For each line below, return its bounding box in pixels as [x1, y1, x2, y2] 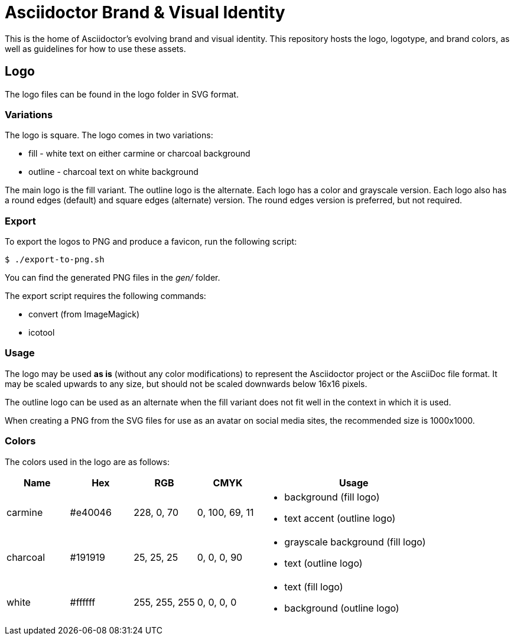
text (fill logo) [284, 580, 343, 593]
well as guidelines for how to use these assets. [5, 43, 186, 54]
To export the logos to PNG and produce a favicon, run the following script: [5, 236, 297, 247]
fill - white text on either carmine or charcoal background [28, 148, 251, 159]
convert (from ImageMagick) [28, 309, 140, 320]
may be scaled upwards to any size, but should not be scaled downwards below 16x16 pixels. [5, 378, 367, 389]
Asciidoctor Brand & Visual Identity [5, 2, 285, 22]
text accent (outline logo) [284, 512, 396, 524]
